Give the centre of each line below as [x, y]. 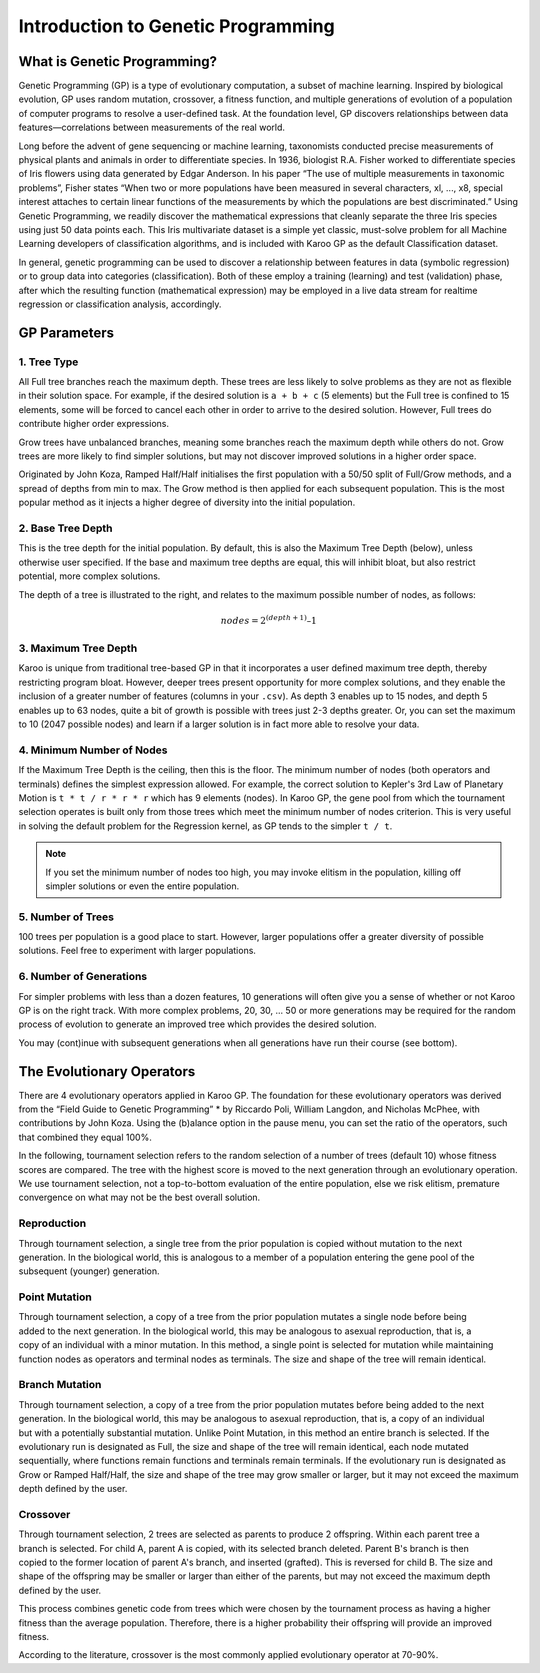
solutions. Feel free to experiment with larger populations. [137, 951]
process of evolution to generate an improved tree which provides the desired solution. [197, 1024]
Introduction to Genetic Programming [176, 26]
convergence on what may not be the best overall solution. [139, 1197]
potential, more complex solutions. [89, 576]
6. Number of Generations [83, 977]
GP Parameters [66, 332]
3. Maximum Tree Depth [78, 648]
